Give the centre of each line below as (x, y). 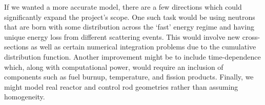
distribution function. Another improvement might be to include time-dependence (132, 56)
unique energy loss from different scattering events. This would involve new (122, 36)
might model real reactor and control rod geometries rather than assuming (121, 86)
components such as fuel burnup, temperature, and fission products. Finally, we (129, 77)
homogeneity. (25, 97)
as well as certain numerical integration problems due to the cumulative (144, 47)
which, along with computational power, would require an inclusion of (114, 67)
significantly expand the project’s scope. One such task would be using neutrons (130, 17)
